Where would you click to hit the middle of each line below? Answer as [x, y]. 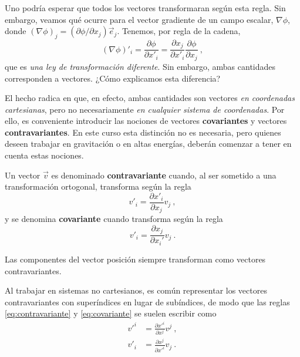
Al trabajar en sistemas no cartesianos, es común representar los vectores [136, 290]
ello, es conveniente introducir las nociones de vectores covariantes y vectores [146, 121]
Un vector [23, 175]
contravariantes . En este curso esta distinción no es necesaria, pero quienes [143, 132]
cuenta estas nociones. [44, 155]
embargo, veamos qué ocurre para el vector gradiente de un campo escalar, [139, 19]
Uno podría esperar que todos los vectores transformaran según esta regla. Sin [145, 8]
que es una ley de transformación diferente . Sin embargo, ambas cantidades [140, 66]
